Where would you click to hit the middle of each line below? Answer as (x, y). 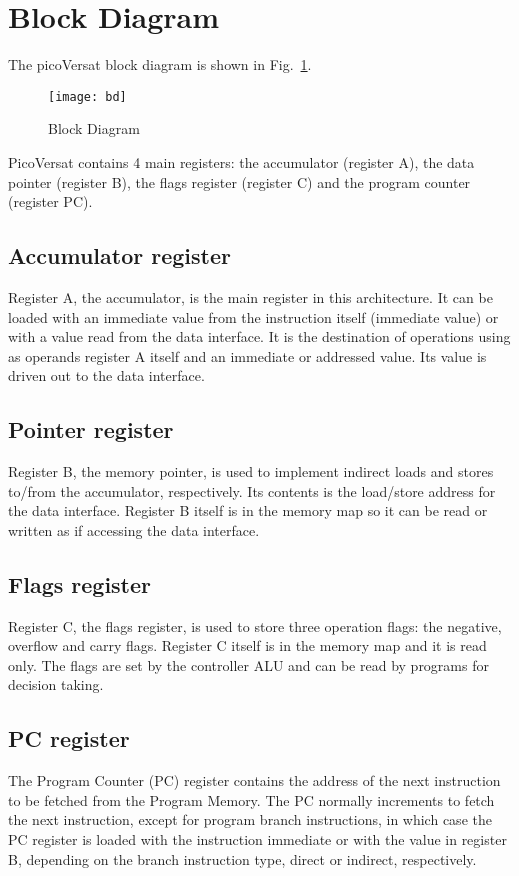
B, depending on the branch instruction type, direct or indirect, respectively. (242, 858)
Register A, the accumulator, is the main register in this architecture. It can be (250, 296)
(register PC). (50, 201)
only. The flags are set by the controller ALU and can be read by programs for (248, 664)
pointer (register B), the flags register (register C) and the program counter (239, 181)
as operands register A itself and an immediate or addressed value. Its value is (247, 355)
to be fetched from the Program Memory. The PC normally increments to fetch (251, 799)
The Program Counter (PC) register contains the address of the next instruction (254, 780)
